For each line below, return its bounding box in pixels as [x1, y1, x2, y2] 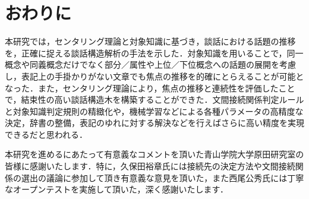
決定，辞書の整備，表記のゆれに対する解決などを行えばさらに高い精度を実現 [5, 116, 304, 129]
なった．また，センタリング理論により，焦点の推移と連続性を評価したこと [5, 81, 295, 94]
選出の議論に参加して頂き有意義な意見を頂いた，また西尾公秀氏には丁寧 [21, 171, 304, 184]
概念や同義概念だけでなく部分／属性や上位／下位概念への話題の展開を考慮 [5, 58, 296, 71]
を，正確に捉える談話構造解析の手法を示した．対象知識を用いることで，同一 [5, 46, 304, 59]
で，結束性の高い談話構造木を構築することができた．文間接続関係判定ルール [5, 93, 304, 106]
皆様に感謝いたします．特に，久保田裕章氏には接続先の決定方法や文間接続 [5, 160, 295, 172]
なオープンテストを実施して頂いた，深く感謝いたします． [5, 183, 228, 195]
